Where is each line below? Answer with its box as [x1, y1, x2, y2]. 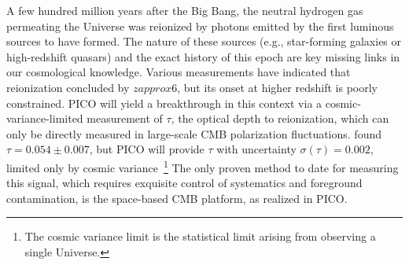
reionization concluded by [6, 79, 130, 95]
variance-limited [6, 110, 83, 127]
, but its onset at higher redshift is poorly [177, 79, 378, 95]
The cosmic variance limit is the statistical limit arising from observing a [24, 228, 376, 245]
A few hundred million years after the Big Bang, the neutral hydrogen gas [6, 2, 363, 18]
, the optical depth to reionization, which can [171, 110, 389, 127]
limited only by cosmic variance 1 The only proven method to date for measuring [6, 156, 399, 175]
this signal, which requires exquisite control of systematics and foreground [6, 175, 363, 191]
